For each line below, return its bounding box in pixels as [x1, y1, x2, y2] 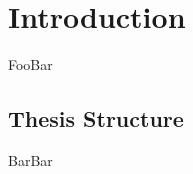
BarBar [8, 149, 53, 170]
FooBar [8, 54, 53, 75]
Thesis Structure [8, 103, 184, 134]
